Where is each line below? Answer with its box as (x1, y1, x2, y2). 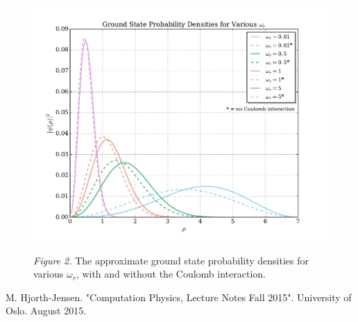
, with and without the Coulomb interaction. (76, 266, 266, 281)
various (33, 266, 64, 281)
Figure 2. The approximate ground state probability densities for (33, 253, 309, 267)
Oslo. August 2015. (6, 303, 87, 318)
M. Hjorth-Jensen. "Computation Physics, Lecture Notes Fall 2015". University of (6, 289, 352, 304)
